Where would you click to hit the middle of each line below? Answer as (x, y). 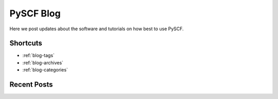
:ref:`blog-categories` (45, 70)
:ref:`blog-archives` (43, 63)
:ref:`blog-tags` (39, 55)
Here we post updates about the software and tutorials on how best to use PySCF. (97, 29)
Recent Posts (31, 85)
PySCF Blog (35, 13)
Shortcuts (26, 43)
